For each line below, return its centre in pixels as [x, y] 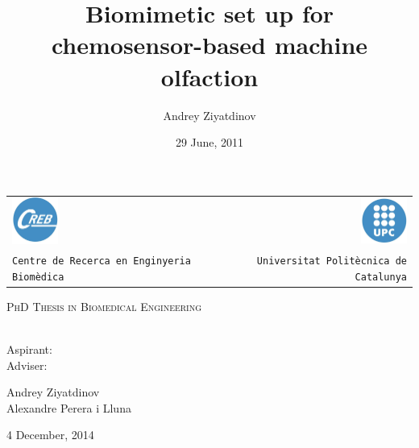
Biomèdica [38, 277]
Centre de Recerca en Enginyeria [102, 261]
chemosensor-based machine [209, 45]
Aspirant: [29, 349]
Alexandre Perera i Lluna [69, 407]
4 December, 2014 [50, 435]
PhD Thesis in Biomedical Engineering [104, 306]
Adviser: [27, 365]
